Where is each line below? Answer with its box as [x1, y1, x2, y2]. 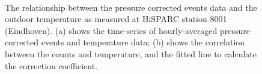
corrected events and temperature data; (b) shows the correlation [5, 36, 245, 48]
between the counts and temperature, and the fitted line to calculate [5, 47, 257, 60]
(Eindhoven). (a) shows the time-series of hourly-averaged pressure [5, 24, 251, 36]
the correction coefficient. [5, 59, 98, 72]
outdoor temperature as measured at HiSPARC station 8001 [5, 13, 227, 25]
